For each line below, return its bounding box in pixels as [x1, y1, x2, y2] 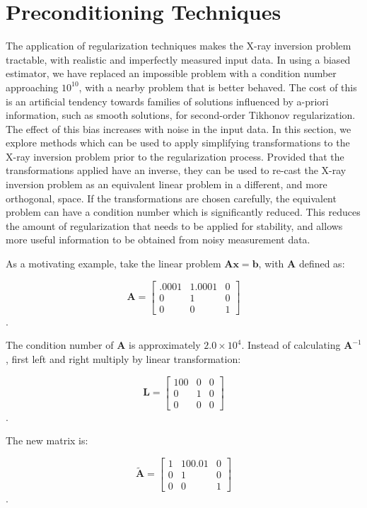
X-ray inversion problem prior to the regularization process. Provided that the [6, 149, 344, 163]
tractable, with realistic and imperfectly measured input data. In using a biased [6, 52, 351, 67]
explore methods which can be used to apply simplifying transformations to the [6, 135, 350, 150]
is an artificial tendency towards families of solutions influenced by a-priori [6, 93, 329, 108]
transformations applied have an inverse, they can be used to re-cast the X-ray [6, 163, 346, 178]
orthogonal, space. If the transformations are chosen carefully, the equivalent [6, 190, 337, 205]
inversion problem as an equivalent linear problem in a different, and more [6, 177, 327, 192]
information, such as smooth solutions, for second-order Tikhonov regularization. [6, 108, 356, 122]
